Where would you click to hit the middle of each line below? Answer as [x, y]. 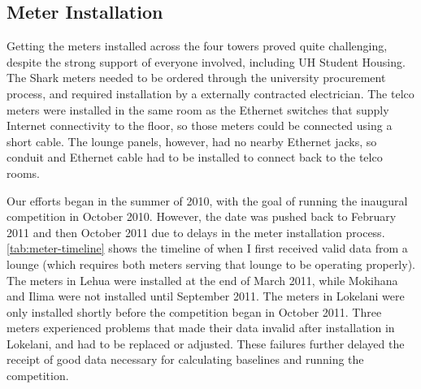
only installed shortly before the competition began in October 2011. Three [194, 311]
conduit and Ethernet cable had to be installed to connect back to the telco [195, 157]
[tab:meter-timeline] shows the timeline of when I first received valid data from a [207, 248]
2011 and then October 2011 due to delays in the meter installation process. [196, 232]
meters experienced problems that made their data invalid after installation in [201, 328]
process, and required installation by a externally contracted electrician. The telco [210, 93]
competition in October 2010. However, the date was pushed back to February [202, 216]
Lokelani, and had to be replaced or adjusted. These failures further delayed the [206, 343]
